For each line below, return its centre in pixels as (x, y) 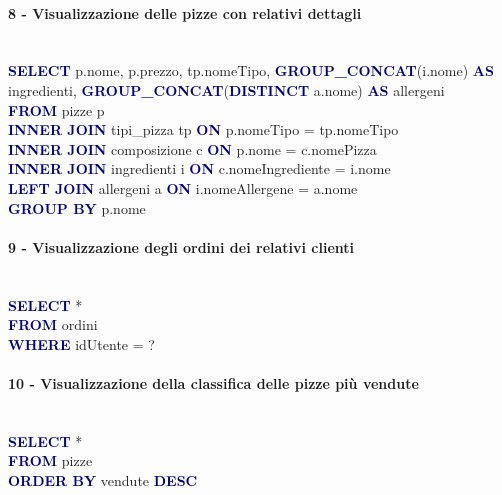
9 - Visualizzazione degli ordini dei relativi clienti (181, 246)
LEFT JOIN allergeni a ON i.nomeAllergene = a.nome (183, 187)
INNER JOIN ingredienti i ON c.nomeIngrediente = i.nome (199, 168)
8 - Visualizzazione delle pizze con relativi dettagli (185, 12)
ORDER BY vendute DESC (103, 479)
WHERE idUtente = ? (81, 343)
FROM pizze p (56, 109)
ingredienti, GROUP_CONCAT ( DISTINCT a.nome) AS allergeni (226, 89)
